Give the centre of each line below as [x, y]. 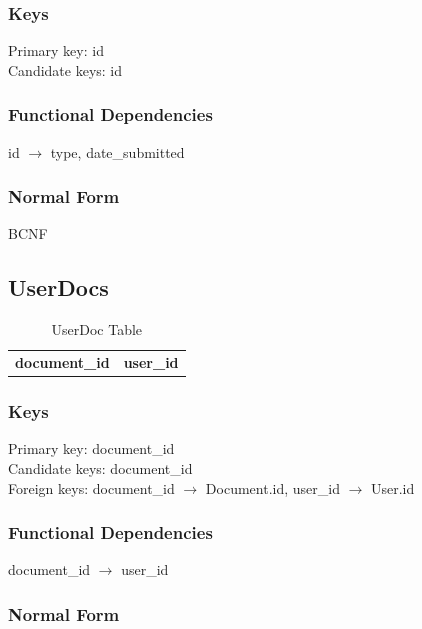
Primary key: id [56, 50]
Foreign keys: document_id [91, 487]
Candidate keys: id [65, 69]
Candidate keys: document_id [100, 467]
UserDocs [58, 287]
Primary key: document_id [91, 448]
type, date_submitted [117, 151]
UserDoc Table [97, 329]
